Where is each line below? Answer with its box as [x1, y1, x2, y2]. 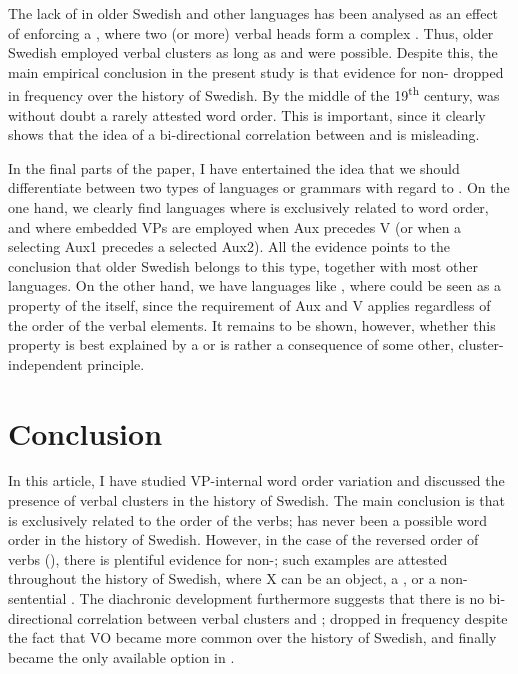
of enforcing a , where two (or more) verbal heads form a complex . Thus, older [8, 22, 494, 43]
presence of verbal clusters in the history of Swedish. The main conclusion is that [8, 490, 505, 511]
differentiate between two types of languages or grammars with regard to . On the [8, 177, 510, 198]
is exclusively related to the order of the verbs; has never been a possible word [8, 509, 487, 530]
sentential [8, 588, 67, 609]
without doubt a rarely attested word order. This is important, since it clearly [8, 104, 486, 125]
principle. [87, 353, 145, 374]
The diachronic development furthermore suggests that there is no [79, 588, 485, 609]
